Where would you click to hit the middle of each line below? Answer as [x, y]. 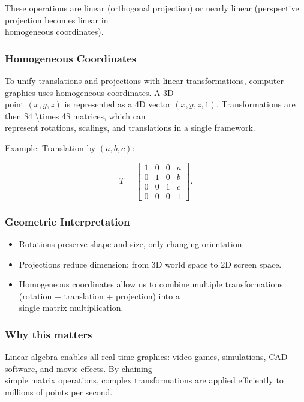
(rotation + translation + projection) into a [99, 295]
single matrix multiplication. [71, 307]
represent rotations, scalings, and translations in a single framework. [130, 127]
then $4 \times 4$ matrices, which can [75, 115]
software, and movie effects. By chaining [79, 368]
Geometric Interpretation [67, 221]
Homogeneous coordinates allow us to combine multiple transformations [151, 284]
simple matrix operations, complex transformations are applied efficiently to [144, 380]
